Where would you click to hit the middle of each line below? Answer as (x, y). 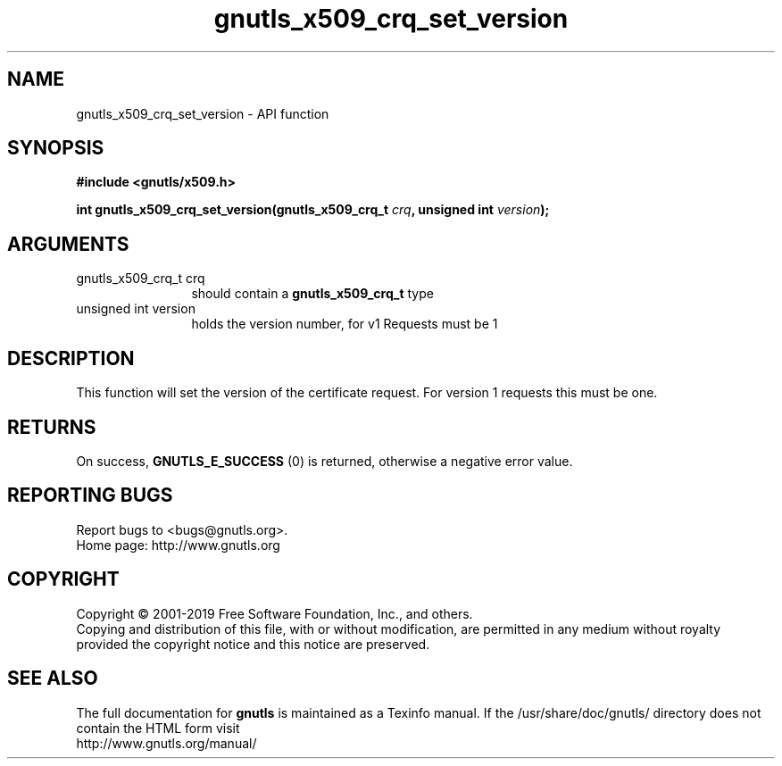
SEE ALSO (53, 679)
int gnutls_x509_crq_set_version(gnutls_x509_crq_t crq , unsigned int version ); (313, 210)
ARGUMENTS (68, 244)
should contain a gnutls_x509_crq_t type (312, 294)
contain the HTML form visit (158, 728)
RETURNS (52, 427)
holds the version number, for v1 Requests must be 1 (345, 324)
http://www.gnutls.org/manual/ (166, 743)
